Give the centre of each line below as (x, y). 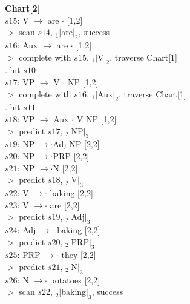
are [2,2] (65, 204)
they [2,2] (79, 255)
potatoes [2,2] (75, 279)
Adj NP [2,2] (76, 144)
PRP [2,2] (71, 155)
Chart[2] (23, 8)
